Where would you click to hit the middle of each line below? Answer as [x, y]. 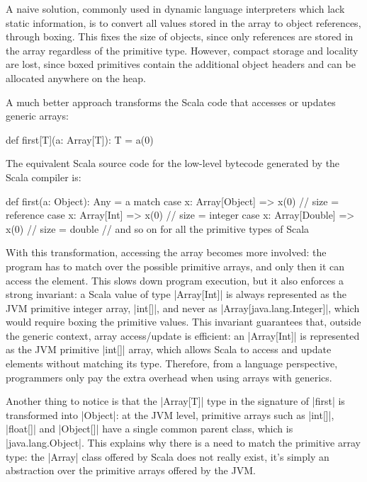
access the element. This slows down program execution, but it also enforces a [175, 280]
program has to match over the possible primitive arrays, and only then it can [175, 266]
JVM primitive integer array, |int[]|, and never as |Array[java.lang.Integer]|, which [183, 308]
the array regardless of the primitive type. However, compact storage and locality [182, 50]
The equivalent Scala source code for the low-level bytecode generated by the [173, 163]
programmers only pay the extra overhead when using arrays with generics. [169, 377]
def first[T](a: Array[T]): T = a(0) [80, 139]
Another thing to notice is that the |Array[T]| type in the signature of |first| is [175, 401]
